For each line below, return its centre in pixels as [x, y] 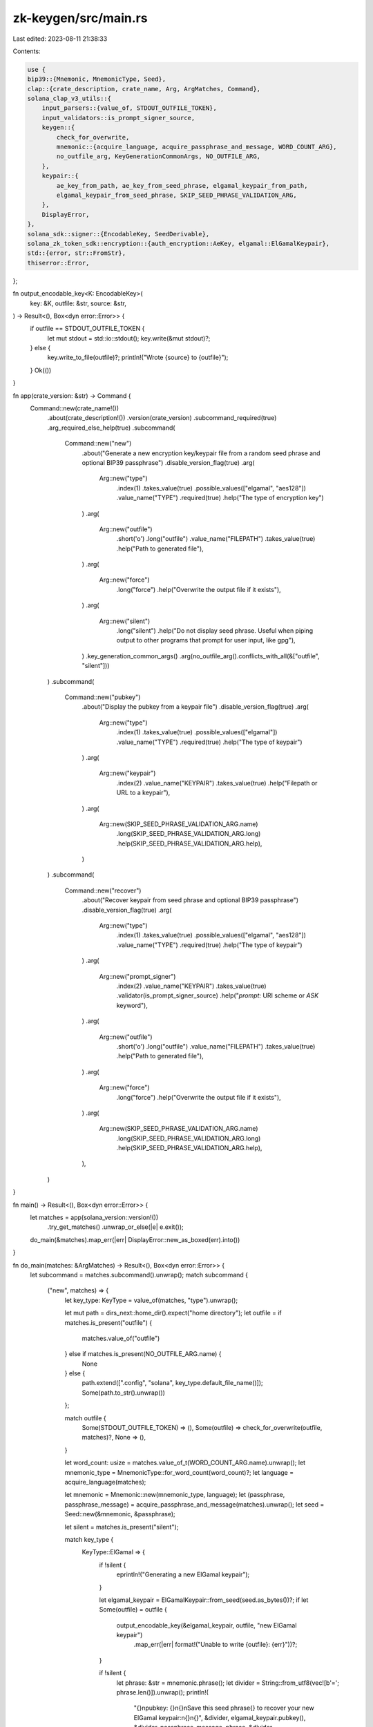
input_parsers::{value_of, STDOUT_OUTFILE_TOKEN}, [129, 108]
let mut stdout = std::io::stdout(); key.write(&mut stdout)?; [129, 338]
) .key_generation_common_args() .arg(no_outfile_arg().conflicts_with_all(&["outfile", [201, 656]
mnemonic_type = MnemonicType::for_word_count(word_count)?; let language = [179, 1472]
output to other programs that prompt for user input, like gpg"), [206, 640]
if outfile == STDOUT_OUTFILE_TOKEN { [87, 329]
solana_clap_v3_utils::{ [69, 99]
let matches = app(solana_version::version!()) [94, 1218]
